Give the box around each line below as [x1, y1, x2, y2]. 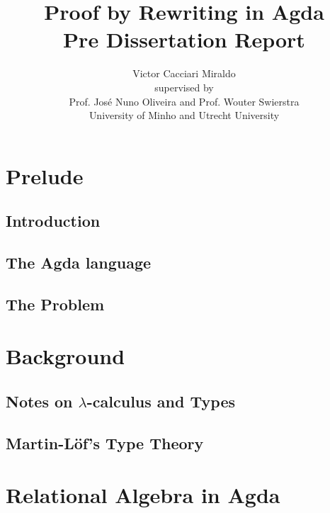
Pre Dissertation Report [63, 25, 305, 54]
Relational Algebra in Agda [6, 480, 280, 509]
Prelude [6, 161, 84, 190]
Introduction [6, 210, 101, 232]
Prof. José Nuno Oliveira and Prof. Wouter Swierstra [69, 94, 300, 108]
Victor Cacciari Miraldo [132, 66, 236, 81]
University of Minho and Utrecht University [89, 108, 280, 123]
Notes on [6, 390, 73, 412]
